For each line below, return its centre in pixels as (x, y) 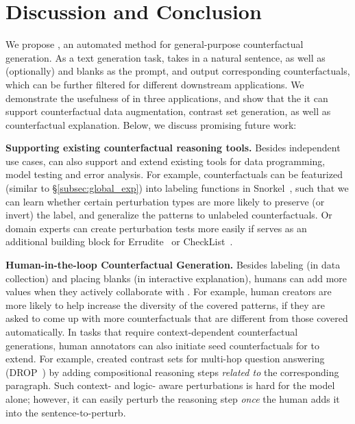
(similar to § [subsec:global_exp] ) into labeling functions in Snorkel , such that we (177, 188)
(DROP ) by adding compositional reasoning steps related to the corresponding (172, 372)
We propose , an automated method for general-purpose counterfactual (155, 44)
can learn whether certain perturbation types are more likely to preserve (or (165, 201)
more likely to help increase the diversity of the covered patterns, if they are (165, 304)
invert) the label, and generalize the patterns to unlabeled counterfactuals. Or (169, 215)
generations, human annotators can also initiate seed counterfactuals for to (162, 345)
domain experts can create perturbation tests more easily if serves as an (156, 228)
